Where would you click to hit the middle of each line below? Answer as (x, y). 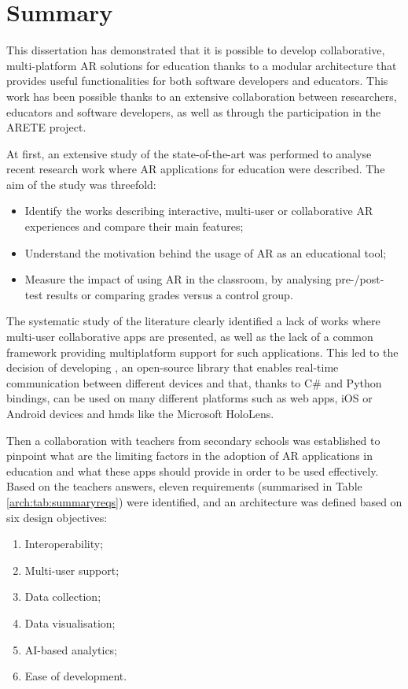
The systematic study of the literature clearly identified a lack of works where (193, 321)
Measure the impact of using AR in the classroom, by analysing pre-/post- (204, 279)
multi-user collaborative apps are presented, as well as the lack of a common (190, 337)
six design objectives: (57, 517)
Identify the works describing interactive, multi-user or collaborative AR (199, 211)
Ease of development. (76, 676)
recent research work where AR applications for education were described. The (196, 169)
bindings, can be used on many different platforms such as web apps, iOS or (189, 398)
